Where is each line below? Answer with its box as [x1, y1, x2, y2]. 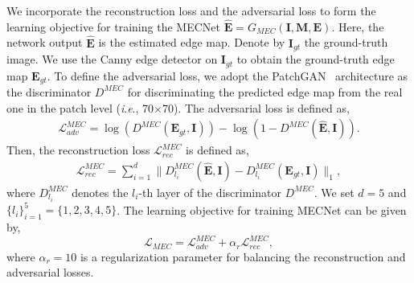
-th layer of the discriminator [138, 183, 281, 200]
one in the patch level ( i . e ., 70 [6, 99, 154, 116]
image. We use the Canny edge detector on [6, 51, 218, 68]
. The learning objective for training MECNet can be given [117, 201, 407, 218]
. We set [314, 183, 355, 200]
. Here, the [331, 18, 384, 35]
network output [6, 34, 83, 51]
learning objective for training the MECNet [6, 18, 220, 35]
